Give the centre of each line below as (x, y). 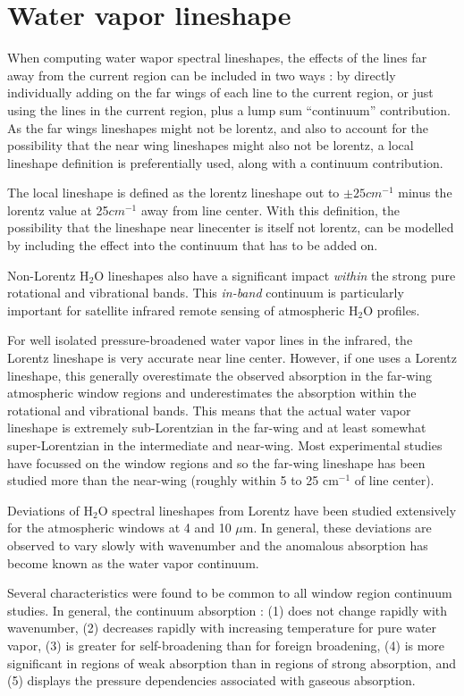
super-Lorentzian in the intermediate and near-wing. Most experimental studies (225, 445)
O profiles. (392, 310)
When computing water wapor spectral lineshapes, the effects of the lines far (217, 58)
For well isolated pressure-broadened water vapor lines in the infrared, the (210, 340)
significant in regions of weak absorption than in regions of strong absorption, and (232, 662)
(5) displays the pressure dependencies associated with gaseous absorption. (211, 680)
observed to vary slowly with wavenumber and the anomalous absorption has (218, 545)
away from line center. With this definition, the (270, 210)
